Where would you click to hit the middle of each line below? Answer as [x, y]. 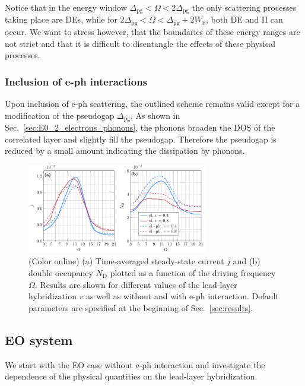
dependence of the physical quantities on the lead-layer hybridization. [131, 376]
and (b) [247, 261]
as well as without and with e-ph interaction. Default [182, 296]
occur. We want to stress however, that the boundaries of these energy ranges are [152, 31]
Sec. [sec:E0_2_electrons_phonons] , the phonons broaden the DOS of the [140, 127]
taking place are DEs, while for [61, 19]
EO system [39, 339]
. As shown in [155, 115]
